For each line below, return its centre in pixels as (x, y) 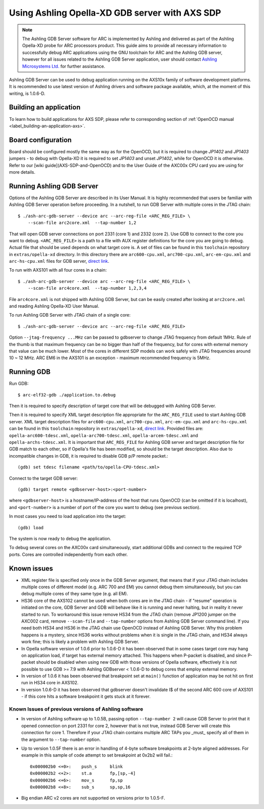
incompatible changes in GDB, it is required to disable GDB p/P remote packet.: (88, 456)
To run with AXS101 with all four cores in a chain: (58, 270)
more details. (22, 172)
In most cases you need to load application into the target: (68, 516)
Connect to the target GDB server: (44, 478)
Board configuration (40, 140)
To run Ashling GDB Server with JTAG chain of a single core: (70, 315)
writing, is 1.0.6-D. (27, 93)
